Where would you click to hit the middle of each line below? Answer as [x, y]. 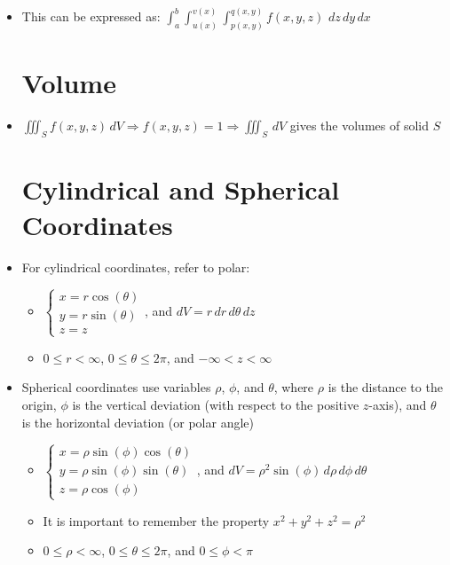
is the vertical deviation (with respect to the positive [216, 404]
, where [294, 387]
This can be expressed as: [91, 16]
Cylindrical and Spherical [181, 189]
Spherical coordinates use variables [116, 387]
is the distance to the [385, 387]
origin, [39, 404]
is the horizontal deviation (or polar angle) [138, 422]
